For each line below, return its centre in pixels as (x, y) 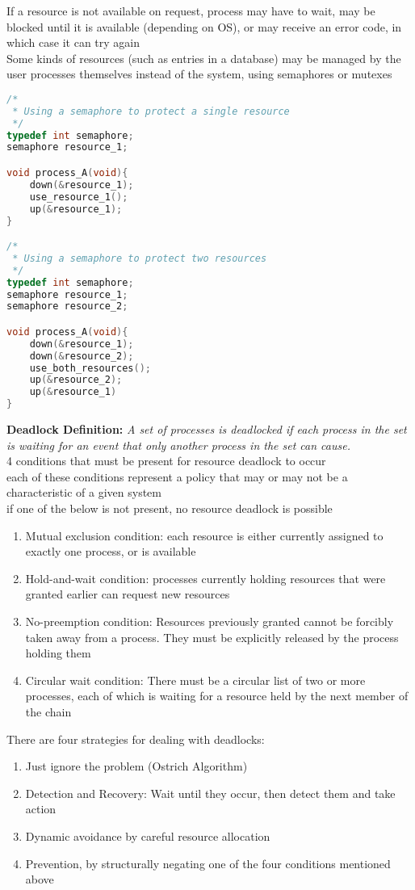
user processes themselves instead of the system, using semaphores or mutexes (199, 74)
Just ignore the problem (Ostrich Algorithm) (136, 766)
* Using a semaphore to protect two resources (140, 258)
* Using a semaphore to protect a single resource (151, 111)
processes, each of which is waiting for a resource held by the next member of (217, 696)
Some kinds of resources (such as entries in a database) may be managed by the (204, 58)
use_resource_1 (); (79, 197)
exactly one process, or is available (111, 551)
